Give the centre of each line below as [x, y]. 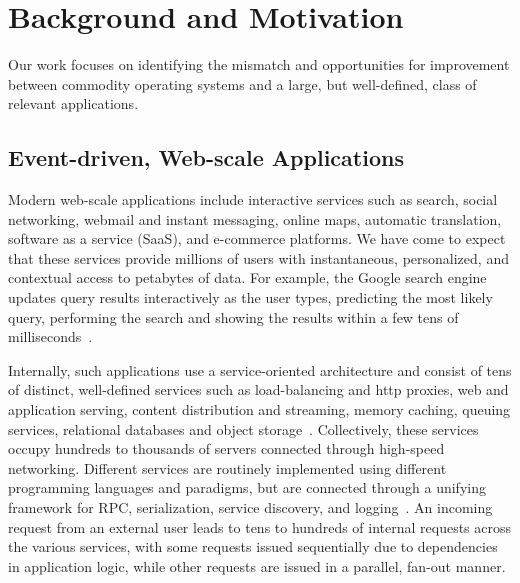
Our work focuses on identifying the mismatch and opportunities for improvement [259, 64]
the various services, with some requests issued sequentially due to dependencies [253, 546]
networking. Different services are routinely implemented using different [227, 467]
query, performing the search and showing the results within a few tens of [233, 316]
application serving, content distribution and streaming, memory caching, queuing [259, 409]
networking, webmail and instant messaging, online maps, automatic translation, [255, 218]
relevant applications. [73, 103]
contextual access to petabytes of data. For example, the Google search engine [247, 277]
